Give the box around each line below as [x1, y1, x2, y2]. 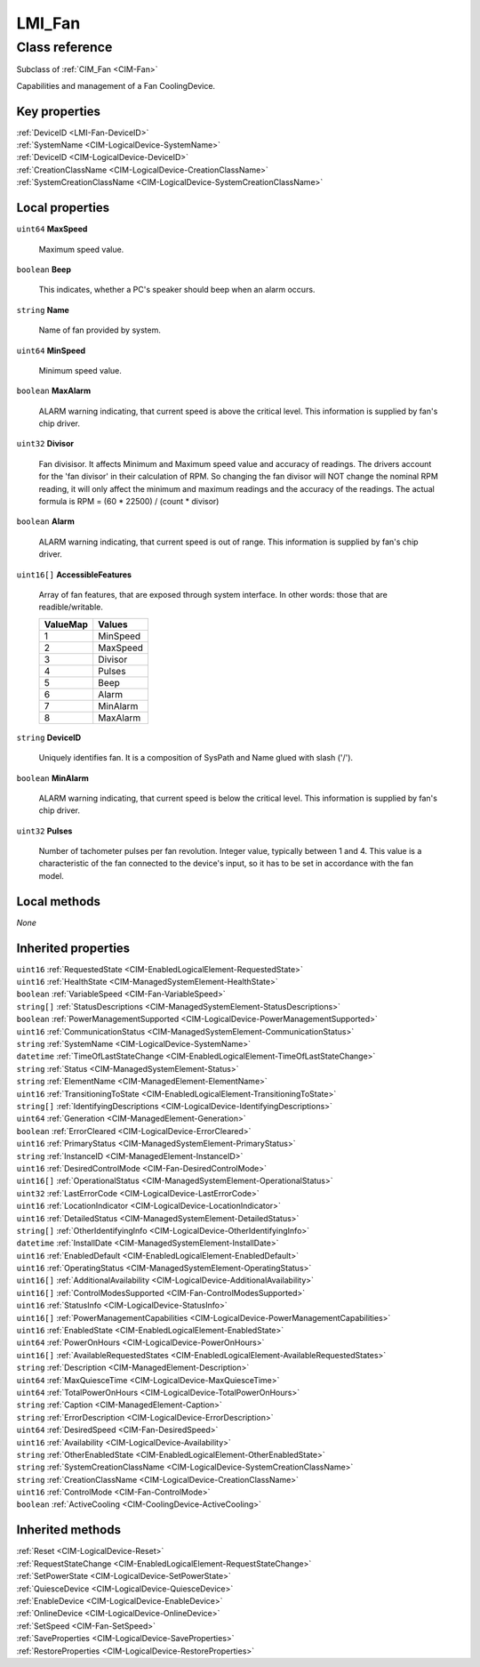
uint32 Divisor [16, 439, 75, 449]
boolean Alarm [16, 516, 75, 527]
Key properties [16, 103, 101, 119]
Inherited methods [16, 1522, 122, 1538]
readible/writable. [38, 601, 104, 613]
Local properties [16, 200, 110, 215]
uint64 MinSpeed [16, 345, 86, 356]
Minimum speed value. [38, 365, 122, 375]
